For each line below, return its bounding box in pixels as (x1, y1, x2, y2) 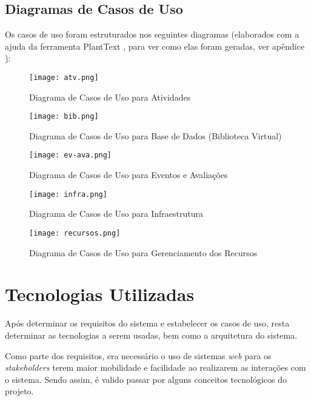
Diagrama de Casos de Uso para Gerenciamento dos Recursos (29, 246, 258, 259)
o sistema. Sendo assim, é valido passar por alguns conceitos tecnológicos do (5, 373, 287, 385)
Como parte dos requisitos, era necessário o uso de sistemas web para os (5, 349, 272, 362)
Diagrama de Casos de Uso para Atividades (29, 90, 191, 103)
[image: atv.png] (29, 73, 99, 82)
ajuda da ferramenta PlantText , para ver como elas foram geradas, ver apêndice (5, 39, 305, 52)
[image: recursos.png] (29, 228, 121, 237)
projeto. (5, 385, 34, 397)
